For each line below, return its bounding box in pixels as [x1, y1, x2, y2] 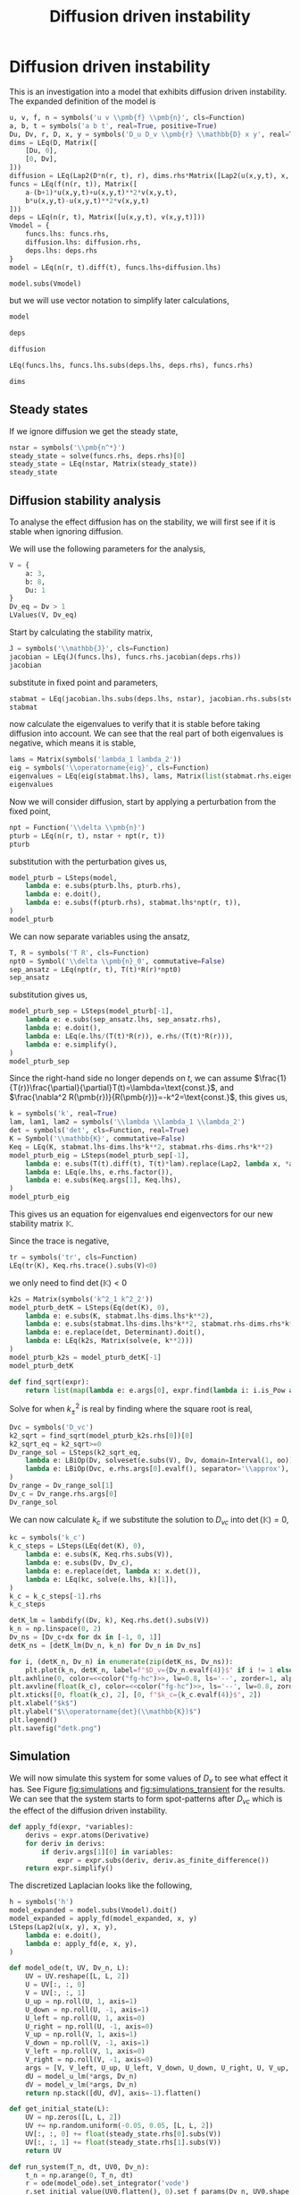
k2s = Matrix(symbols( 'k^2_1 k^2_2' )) [9, 1294, 154, 1303]
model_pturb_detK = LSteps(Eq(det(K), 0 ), [9, 1302, 170, 1312]
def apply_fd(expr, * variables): [9, 1823, 134, 1832]
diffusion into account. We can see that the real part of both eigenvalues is [9, 728, 284, 739]
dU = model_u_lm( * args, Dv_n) [25, 2071, 138, 2080]
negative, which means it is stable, [9, 738, 137, 748]
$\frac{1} [254, 1072, 287, 1084]
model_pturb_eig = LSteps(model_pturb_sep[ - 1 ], [9, 1150, 190, 1160]
